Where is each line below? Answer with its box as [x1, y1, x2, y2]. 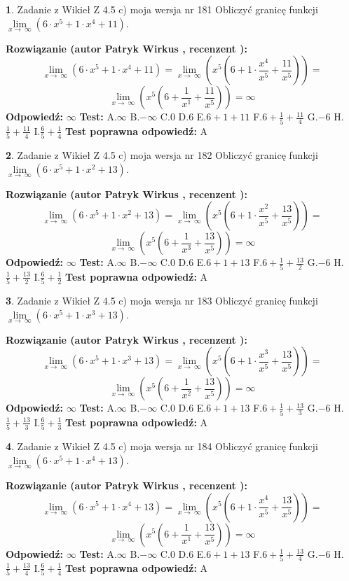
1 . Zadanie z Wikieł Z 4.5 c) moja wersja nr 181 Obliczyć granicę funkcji [6, 2, 318, 16]
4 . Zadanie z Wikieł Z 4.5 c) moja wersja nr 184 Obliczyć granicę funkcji [6, 439, 318, 454]
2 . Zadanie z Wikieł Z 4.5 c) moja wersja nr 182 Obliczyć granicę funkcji [6, 148, 318, 162]
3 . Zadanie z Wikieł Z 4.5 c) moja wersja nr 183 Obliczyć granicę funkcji [6, 293, 318, 308]
